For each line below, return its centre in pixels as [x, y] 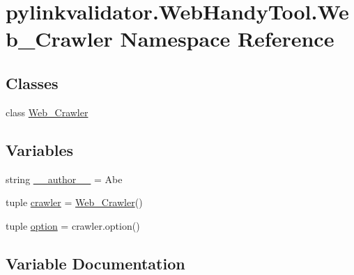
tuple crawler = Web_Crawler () [74, 202]
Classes [32, 82]
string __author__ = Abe [64, 179]
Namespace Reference [227, 39]
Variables [40, 149]
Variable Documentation [95, 263]
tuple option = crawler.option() [73, 225]
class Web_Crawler [47, 112]
